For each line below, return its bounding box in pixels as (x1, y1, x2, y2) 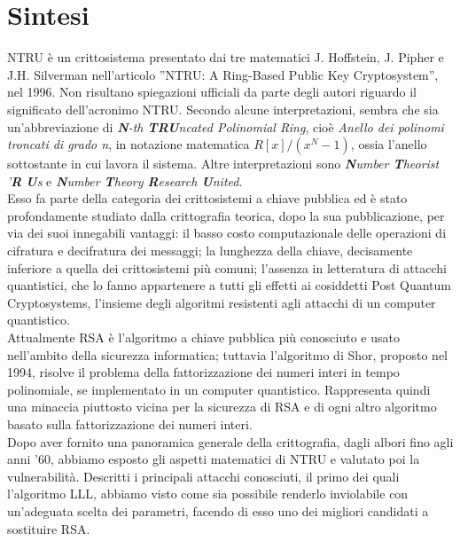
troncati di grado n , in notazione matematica (7, 135, 250, 153)
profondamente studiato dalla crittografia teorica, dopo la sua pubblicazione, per (7, 206, 445, 224)
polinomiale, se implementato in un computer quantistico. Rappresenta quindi (7, 380, 431, 398)
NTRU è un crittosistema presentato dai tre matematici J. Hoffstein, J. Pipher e (7, 48, 444, 67)
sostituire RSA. (7, 519, 90, 537)
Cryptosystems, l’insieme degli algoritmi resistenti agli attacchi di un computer (7, 293, 436, 311)
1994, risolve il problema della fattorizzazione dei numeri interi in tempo (7, 363, 400, 381)
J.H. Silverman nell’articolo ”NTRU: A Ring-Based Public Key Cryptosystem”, (7, 65, 439, 83)
